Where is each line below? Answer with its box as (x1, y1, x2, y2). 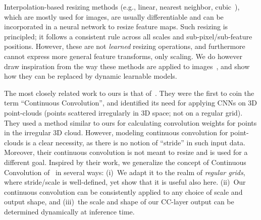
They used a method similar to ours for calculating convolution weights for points (4, 117, 257, 128)
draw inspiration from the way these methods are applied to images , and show (4, 61, 250, 71)
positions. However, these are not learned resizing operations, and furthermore (4, 41, 245, 51)
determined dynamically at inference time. (4, 206, 135, 216)
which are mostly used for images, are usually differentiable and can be (4, 11, 224, 22)
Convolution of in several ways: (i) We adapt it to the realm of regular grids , (4, 167, 245, 177)
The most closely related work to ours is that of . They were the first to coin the (4, 87, 254, 98)
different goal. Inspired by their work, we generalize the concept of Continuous (4, 156, 246, 167)
